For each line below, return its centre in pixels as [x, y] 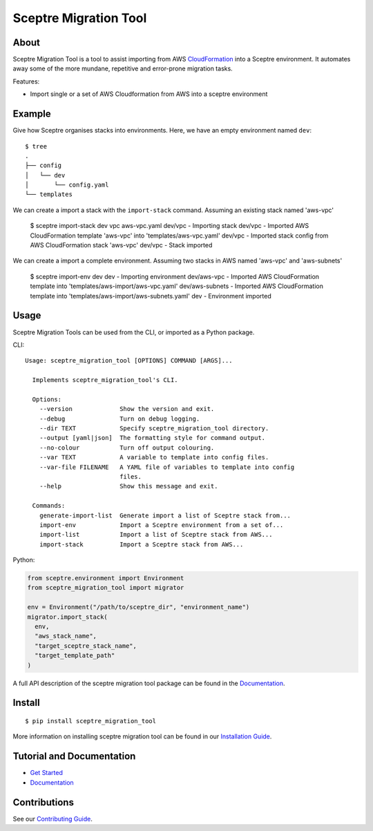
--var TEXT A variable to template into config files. [154, 457]
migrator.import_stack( [68, 617]
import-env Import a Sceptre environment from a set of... [161, 525]
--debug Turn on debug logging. [119, 419]
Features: [26, 81]
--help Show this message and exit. [128, 486]
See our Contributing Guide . [52, 819]
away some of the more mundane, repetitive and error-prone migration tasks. [123, 68]
